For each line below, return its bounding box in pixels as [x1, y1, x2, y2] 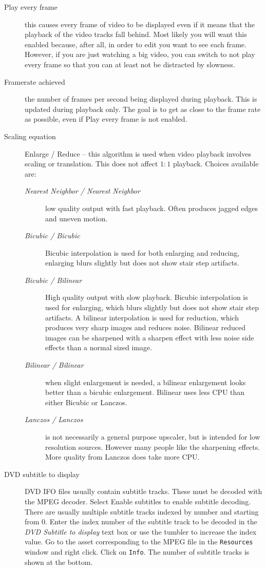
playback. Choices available [173, 158, 259, 169]
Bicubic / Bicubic [25, 230, 80, 241]
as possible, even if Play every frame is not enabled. [25, 113, 187, 124]
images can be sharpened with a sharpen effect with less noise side [45, 332, 254, 343]
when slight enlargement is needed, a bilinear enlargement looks [45, 376, 246, 387]
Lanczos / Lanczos [25, 414, 83, 425]
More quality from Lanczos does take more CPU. [45, 451, 200, 462]
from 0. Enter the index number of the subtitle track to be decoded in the [25, 516, 257, 527]
